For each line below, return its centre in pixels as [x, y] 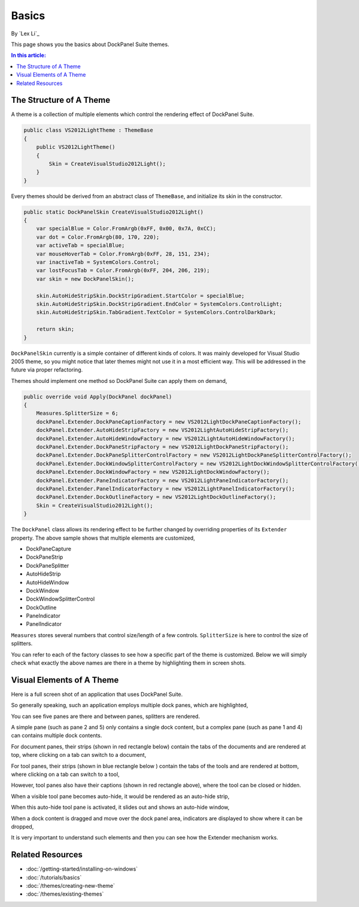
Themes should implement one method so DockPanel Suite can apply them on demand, [119, 381]
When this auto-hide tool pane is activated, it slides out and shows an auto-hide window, [120, 807]
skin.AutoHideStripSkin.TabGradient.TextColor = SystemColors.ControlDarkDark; [156, 312]
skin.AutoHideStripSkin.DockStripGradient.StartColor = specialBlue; [140, 296]
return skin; [55, 329]
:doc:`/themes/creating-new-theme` [70, 886]
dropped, [22, 827]
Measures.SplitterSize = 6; [77, 413]
